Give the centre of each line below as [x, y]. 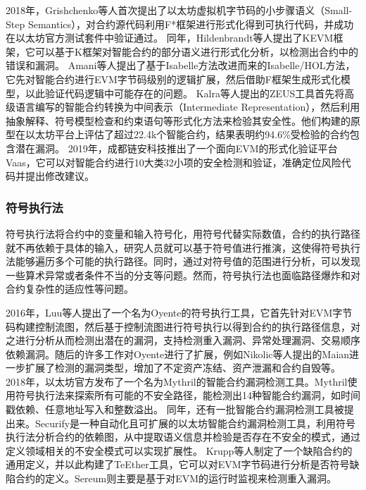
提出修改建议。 [59, 176]
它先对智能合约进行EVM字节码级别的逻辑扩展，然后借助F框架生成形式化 [173, 79]
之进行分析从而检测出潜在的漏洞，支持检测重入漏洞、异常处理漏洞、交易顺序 [183, 340]
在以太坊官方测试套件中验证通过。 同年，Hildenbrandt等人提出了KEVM [170, 38]
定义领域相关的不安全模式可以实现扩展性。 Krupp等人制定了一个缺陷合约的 [179, 450]
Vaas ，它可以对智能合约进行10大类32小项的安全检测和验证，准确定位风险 [173, 162]
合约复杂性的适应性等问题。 [70, 289]
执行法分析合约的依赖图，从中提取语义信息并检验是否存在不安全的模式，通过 [183, 437]
